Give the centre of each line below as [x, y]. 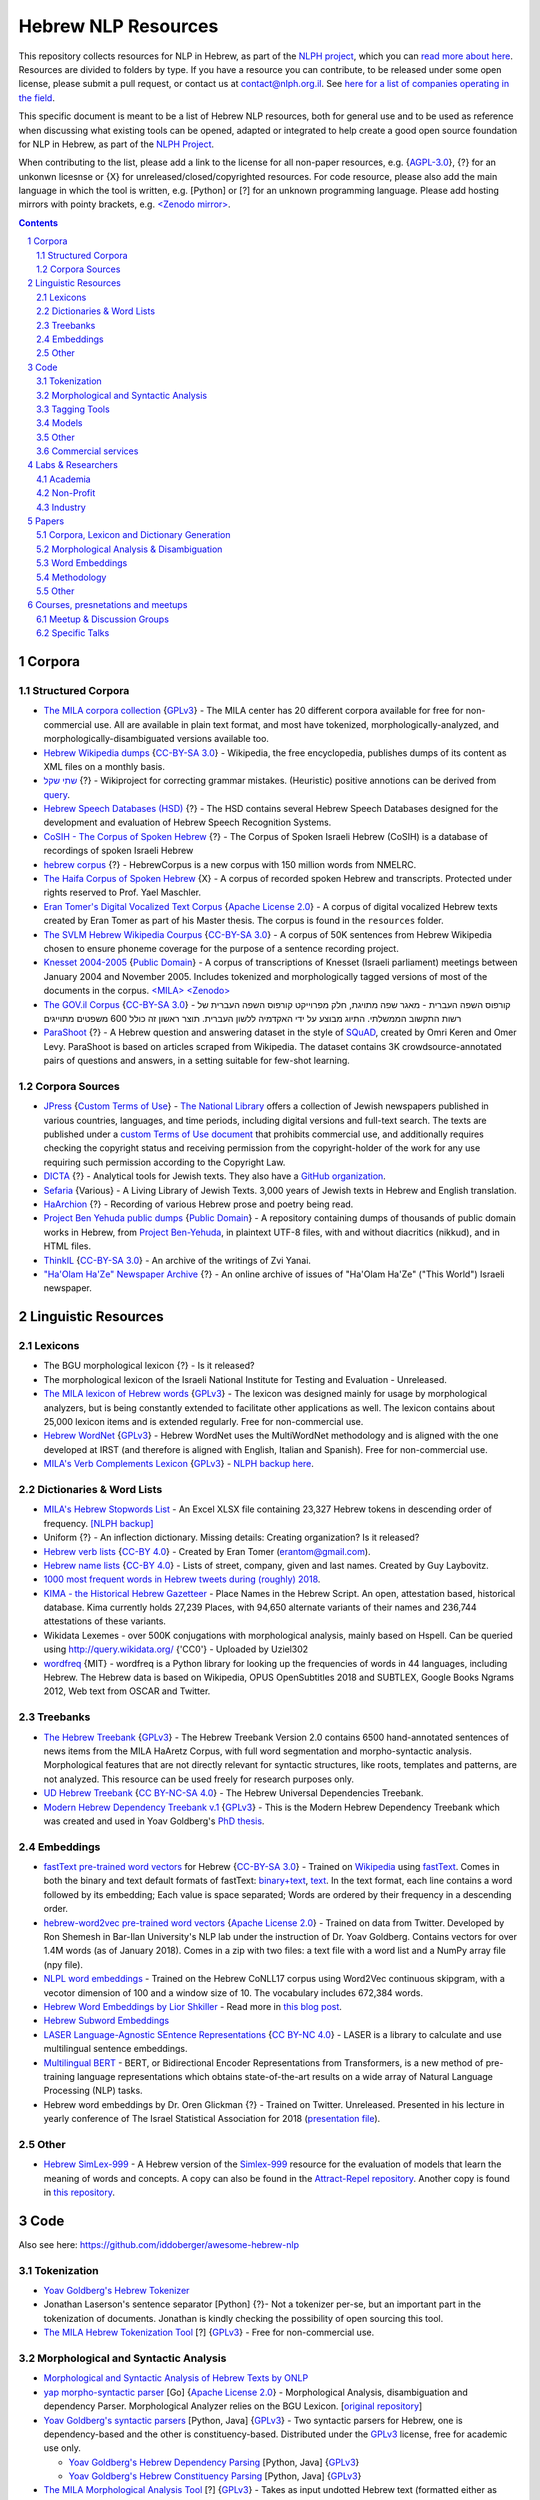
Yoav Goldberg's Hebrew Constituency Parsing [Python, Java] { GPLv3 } [215, 2476]
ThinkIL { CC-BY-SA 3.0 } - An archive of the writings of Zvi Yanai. [177, 1260]
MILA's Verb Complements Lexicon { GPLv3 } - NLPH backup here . [179, 1464]
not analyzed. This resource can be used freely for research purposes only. [199, 1779]
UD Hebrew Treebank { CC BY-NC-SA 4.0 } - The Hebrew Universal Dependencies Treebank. [233, 1793]
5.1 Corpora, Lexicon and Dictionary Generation [133, 535]
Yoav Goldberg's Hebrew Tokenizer [116, 2291]
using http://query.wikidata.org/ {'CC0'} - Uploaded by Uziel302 [176, 1649]
